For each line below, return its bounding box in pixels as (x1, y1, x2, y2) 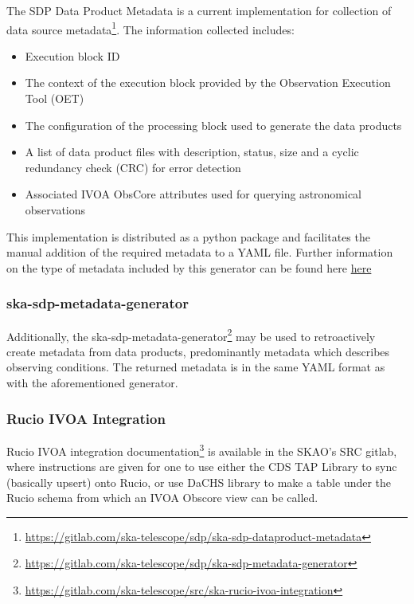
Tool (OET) (25, 90, 84, 107)
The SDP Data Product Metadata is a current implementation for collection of (6, 2, 392, 18)
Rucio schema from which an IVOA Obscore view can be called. (6, 489, 318, 506)
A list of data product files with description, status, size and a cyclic (25, 143, 359, 160)
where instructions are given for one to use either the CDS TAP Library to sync (6, 458, 397, 475)
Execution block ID (25, 47, 120, 64)
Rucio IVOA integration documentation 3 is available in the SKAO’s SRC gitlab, (6, 440, 397, 459)
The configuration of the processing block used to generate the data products (25, 116, 402, 133)
